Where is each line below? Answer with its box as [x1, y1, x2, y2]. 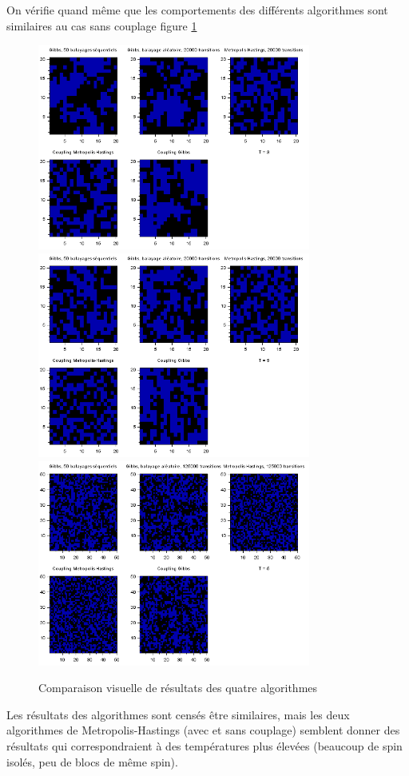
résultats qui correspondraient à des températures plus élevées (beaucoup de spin [6, 738, 403, 754]
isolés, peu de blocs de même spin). [6, 753, 178, 770]
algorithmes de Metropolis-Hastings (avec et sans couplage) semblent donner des [6, 722, 400, 738]
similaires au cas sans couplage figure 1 [6, 17, 197, 34]
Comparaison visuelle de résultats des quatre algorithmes [38, 679, 318, 696]
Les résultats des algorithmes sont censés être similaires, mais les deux [6, 706, 350, 722]
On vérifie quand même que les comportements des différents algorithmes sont [6, 2, 388, 18]
